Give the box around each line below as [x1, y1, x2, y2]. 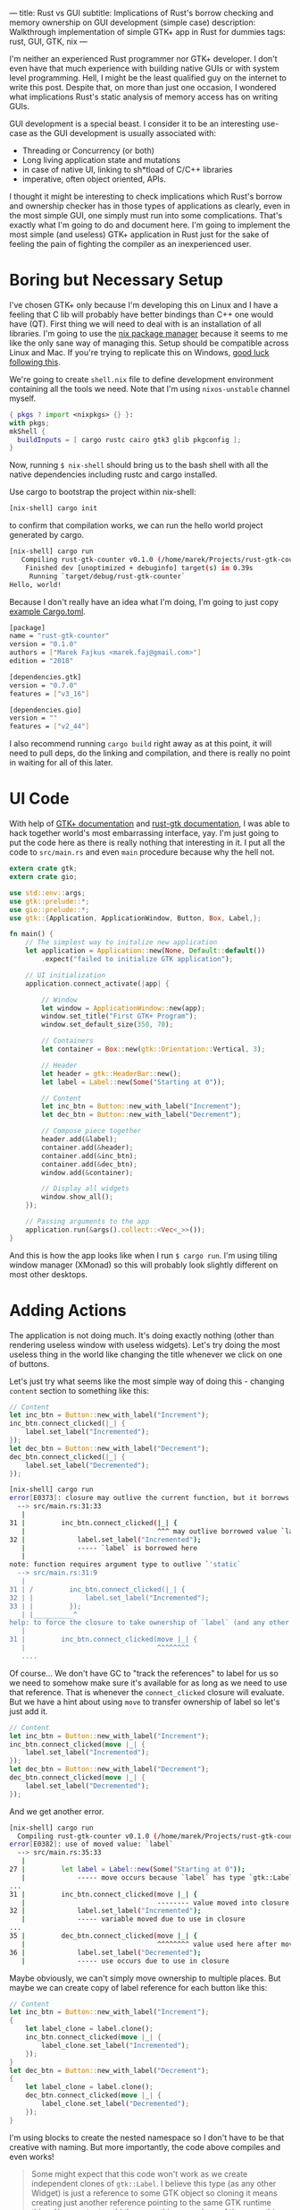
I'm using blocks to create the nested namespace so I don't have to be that [9, 2132, 285, 2143]
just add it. [9, 1705, 48, 1717]
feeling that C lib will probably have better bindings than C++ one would [9, 309, 274, 320]
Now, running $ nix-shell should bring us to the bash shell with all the [9, 460, 269, 471]
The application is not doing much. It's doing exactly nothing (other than [9, 1329, 275, 1341]
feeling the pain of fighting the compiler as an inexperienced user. [9, 239, 252, 249]
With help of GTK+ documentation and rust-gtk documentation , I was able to [9, 818, 290, 829]
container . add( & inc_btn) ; [41, 1151, 138, 1160]
